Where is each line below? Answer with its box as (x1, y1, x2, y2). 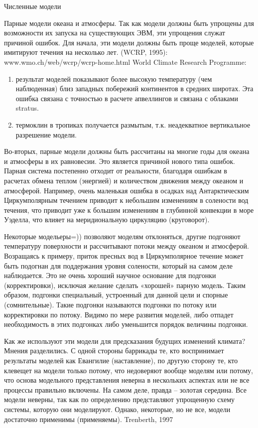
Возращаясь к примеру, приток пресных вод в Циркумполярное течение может (4, 251, 244, 261)
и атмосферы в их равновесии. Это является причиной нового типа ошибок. (4, 155, 235, 166)
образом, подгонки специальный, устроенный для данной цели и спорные (4, 289, 228, 300)
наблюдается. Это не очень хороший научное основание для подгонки (4, 270, 216, 281)
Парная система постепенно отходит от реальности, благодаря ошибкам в (4, 165, 227, 176)
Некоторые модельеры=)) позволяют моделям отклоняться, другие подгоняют (4, 231, 241, 241)
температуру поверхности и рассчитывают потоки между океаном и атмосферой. (4, 241, 249, 251)
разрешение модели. (15, 129, 77, 140)
